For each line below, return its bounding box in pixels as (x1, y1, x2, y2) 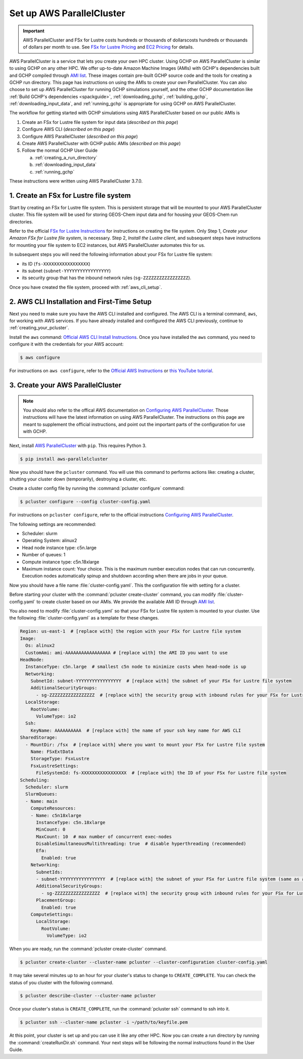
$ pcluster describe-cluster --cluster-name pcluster (20, 993, 156, 999)
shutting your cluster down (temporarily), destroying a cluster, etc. (9, 476, 147, 482)
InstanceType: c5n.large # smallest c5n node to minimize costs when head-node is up (25, 664, 247, 670)
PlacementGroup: (36, 898, 76, 903)
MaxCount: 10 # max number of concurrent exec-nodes (36, 833, 172, 840)
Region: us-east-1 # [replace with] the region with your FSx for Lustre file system (20, 629, 241, 634)
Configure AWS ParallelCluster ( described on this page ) (22, 133, 138, 139)
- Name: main (25, 798, 58, 804)
